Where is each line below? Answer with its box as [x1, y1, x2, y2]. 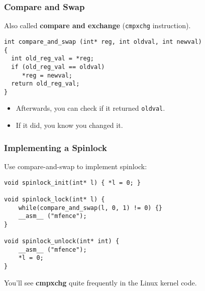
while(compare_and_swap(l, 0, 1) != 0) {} [18, 204, 162, 211]
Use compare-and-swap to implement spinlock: [4, 161, 147, 171]
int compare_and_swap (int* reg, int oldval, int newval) [4, 38, 202, 45]
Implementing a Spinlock [4, 141, 107, 154]
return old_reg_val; [11, 80, 80, 88]
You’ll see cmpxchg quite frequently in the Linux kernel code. [4, 277, 197, 287]
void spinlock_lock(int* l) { [4, 195, 105, 203]
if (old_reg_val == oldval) [11, 63, 105, 70]
